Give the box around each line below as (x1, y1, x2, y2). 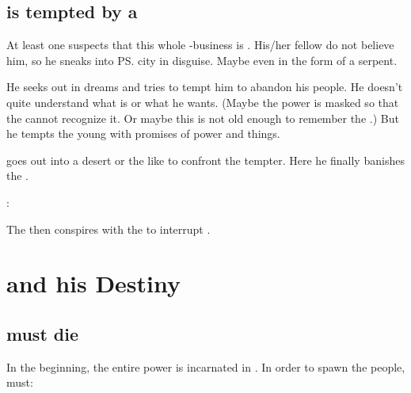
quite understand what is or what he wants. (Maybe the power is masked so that (6, 93, 399, 110)
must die (6, 321, 79, 345)
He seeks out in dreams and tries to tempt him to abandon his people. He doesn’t (6, 78, 403, 95)
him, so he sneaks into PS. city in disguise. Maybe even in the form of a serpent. (6, 52, 398, 68)
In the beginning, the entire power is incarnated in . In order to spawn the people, (6, 358, 405, 375)
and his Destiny (6, 267, 181, 300)
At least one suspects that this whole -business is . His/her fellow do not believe (6, 36, 394, 53)
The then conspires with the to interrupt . (6, 220, 211, 237)
